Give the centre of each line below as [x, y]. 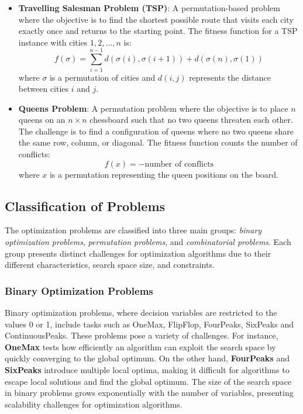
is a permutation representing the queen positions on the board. [164, 174]
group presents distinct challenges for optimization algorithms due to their [138, 253]
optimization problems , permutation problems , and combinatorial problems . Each [148, 242]
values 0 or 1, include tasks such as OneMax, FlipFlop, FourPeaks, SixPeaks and [149, 324]
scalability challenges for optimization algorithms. [94, 404]
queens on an [42, 120]
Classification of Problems [85, 206]
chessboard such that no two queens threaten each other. [191, 120]
